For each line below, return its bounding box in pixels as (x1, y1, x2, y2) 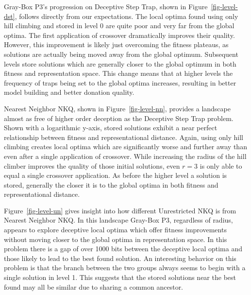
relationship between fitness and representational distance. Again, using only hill (4, 132, 243, 142)
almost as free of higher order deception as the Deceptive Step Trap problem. (4, 113, 234, 123)
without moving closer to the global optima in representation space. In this (4, 234, 227, 244)
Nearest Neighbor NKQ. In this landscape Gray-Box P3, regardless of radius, (4, 215, 233, 225)
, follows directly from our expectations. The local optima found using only (15, 11, 238, 21)
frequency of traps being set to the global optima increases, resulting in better (4, 77, 236, 87)
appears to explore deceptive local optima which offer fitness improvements (4, 225, 227, 235)
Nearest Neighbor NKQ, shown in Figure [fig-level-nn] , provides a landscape (4, 103, 231, 113)
